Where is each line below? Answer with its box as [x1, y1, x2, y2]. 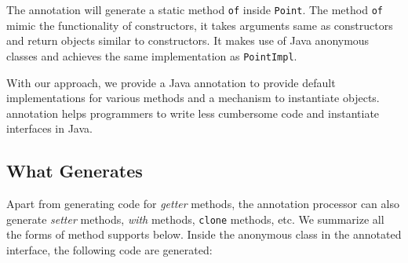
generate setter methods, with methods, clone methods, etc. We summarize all [6, 210, 384, 227]
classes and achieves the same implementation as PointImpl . [6, 47, 297, 64]
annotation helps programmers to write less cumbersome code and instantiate [6, 104, 380, 121]
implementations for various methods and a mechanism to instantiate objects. [6, 89, 380, 106]
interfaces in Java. [6, 120, 93, 137]
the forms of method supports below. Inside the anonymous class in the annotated [6, 226, 402, 243]
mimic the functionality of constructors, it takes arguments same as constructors [6, 16, 393, 33]
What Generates [6, 159, 143, 183]
